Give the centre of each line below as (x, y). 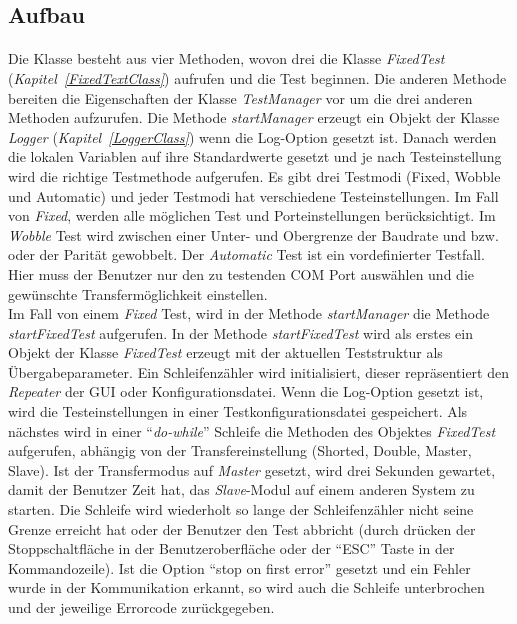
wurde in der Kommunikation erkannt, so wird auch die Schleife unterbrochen (246, 587)
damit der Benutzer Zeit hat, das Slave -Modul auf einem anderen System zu (241, 489)
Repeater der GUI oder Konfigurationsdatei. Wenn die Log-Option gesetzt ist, (246, 391)
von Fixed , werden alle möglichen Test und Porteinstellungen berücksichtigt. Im (252, 215)
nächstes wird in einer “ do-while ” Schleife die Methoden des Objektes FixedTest (252, 430)
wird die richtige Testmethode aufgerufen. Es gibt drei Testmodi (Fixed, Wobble (254, 175)
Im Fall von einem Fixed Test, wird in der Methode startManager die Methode (249, 313)
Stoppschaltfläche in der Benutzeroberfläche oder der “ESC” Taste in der (231, 548)
